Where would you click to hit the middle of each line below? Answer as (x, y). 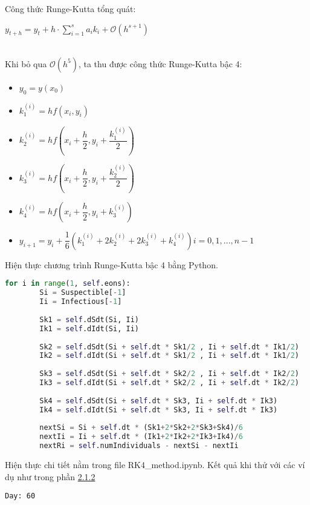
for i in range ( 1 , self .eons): (68, 284)
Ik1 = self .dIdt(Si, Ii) (89, 328)
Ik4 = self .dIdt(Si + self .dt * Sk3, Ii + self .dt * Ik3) (159, 410)
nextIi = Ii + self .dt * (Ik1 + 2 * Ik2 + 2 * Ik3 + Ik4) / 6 (141, 437)
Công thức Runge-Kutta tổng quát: (70, 8)
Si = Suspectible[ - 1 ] (83, 293)
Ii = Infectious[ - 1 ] (81, 302)
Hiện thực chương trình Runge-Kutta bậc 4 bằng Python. (111, 264)
